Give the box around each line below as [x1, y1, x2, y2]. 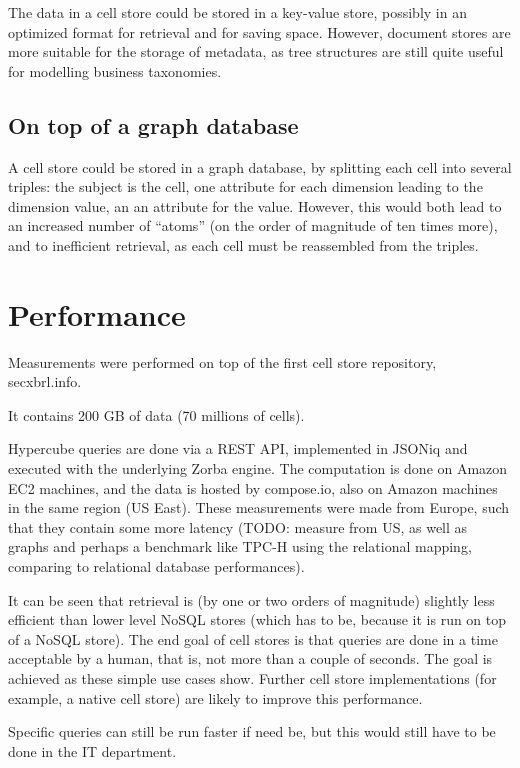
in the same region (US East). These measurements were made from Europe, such [8, 497, 510, 518]
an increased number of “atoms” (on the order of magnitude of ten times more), [8, 215, 498, 236]
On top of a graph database [8, 109, 299, 140]
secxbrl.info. [8, 371, 82, 392]
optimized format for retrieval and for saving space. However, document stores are [8, 21, 511, 42]
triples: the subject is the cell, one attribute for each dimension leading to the [8, 176, 483, 197]
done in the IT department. [8, 740, 177, 761]
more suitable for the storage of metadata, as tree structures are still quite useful [8, 41, 504, 62]
